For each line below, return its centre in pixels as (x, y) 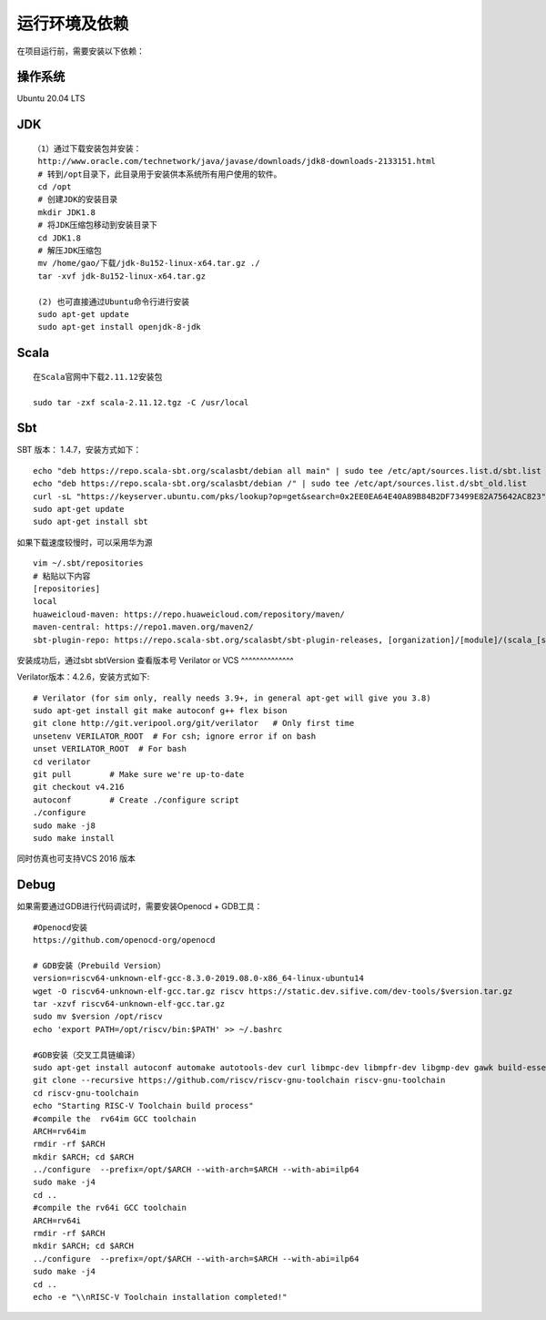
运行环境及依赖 (73, 24)
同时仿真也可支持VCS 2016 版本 (76, 859)
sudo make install (74, 838)
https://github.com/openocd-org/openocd (124, 940)
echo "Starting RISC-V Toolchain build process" (143, 1106)
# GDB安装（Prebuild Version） (100, 965)
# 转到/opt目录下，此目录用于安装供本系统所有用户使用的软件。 (160, 174)
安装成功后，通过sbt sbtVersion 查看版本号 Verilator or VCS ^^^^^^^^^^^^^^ (156, 660)
